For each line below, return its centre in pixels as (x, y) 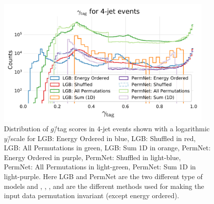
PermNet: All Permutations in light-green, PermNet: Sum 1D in (100, 167)
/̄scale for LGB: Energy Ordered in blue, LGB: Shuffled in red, (101, 138)
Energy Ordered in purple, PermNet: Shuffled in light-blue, (93, 157)
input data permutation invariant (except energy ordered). (92, 195)
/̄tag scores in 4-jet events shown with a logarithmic (131, 129)
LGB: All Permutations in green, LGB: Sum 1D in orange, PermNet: (107, 148)
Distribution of (26, 129)
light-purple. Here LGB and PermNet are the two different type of (103, 176)
